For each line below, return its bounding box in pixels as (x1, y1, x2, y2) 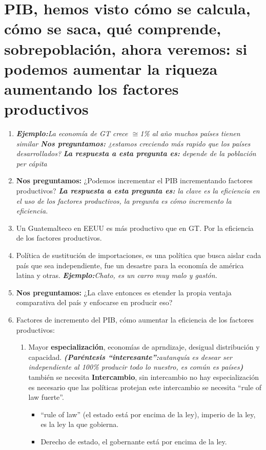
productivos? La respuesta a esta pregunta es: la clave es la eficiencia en (16, 185, 260, 196)
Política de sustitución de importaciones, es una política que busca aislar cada (16, 250, 261, 260)
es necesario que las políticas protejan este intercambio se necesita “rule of (28, 381, 262, 392)
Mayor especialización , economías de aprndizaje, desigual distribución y (28, 341, 260, 352)
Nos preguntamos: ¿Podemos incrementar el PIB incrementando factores (16, 175, 253, 186)
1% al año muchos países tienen (140, 128, 240, 139)
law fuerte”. (28, 392, 64, 402)
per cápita (16, 158, 47, 168)
